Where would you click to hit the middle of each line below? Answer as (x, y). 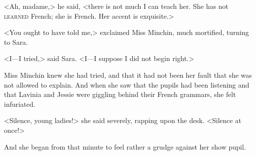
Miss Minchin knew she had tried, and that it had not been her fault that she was (128, 75)
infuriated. (20, 104)
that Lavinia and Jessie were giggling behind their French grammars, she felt (120, 94)
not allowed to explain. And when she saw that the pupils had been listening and (127, 84)
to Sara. (16, 42)
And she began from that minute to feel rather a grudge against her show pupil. (125, 146)
